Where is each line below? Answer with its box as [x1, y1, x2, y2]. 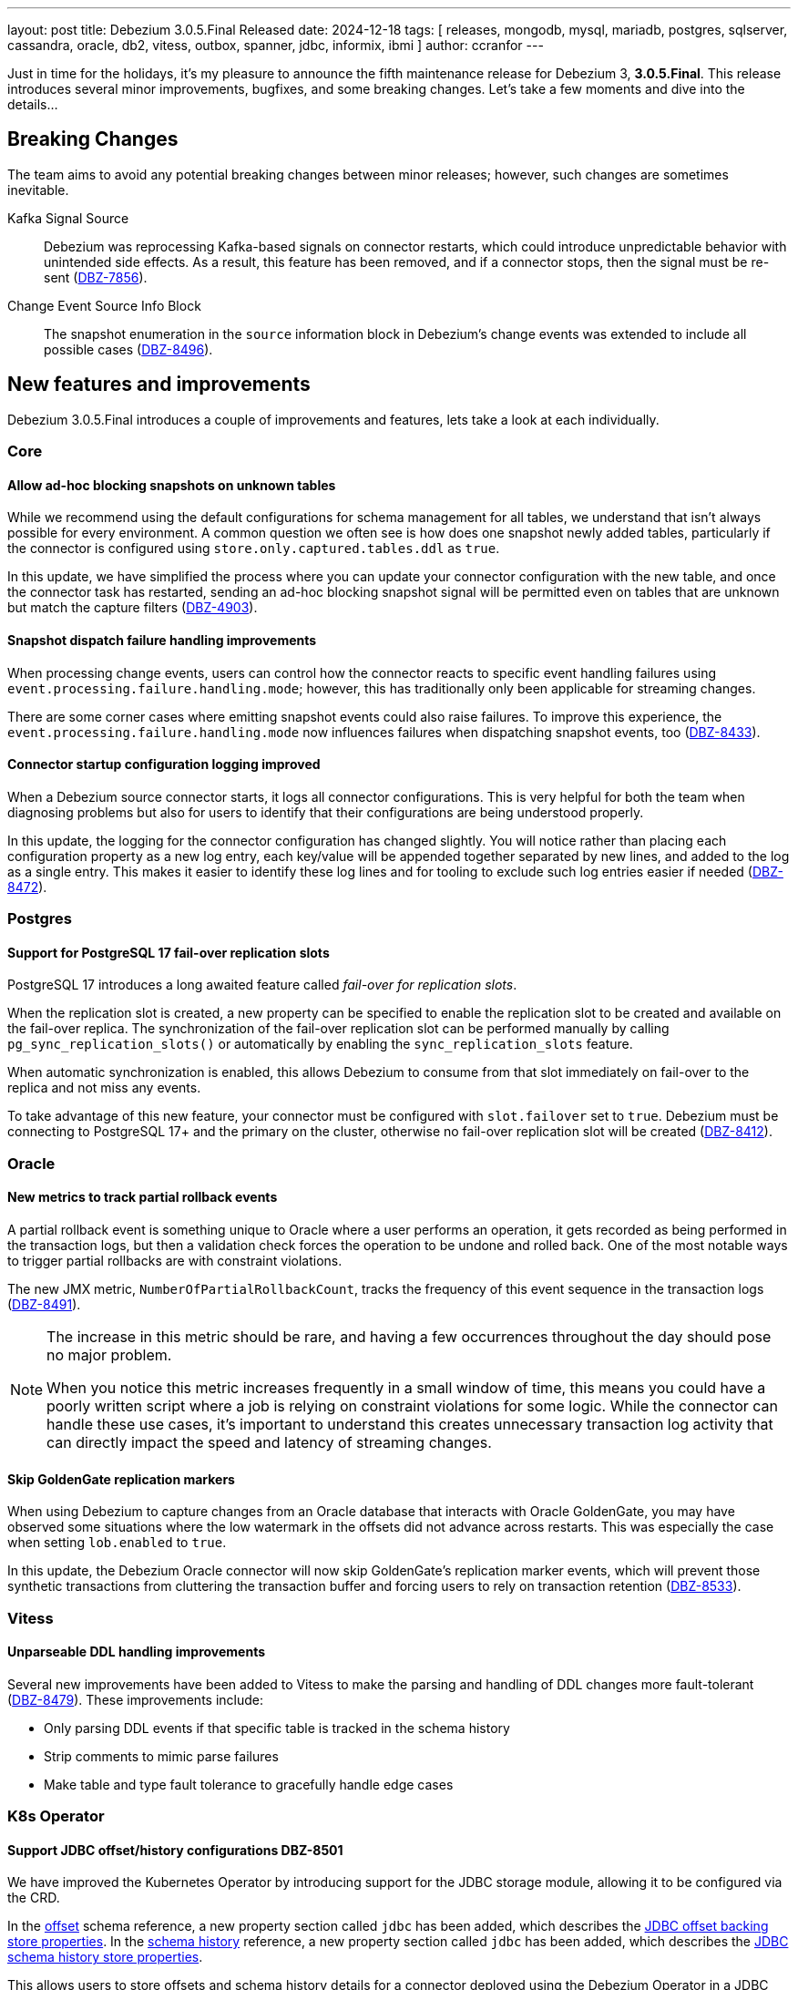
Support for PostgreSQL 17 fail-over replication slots [7, 944, 330, 960]
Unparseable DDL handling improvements [7, 1644, 266, 1660]
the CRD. [7, 1890, 60, 1906]
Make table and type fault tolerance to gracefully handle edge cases [44, 1776, 454, 1792]
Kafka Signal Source [7, 210, 129, 226]
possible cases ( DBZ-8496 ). [44, 341, 213, 357]
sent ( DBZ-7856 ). [44, 269, 148, 285]
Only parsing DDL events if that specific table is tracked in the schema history [44, 1719, 510, 1736]
